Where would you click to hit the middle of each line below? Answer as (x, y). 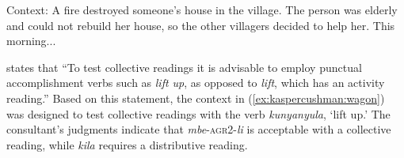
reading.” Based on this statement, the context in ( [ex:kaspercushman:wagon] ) (196, 98)
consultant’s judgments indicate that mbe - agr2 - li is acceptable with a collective (199, 129)
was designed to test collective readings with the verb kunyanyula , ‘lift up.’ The (198, 113)
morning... (31, 41)
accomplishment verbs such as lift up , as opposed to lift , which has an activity (196, 83)
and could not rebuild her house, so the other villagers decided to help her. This (201, 25)
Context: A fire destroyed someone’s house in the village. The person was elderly (202, 9)
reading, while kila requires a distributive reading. (127, 144)
